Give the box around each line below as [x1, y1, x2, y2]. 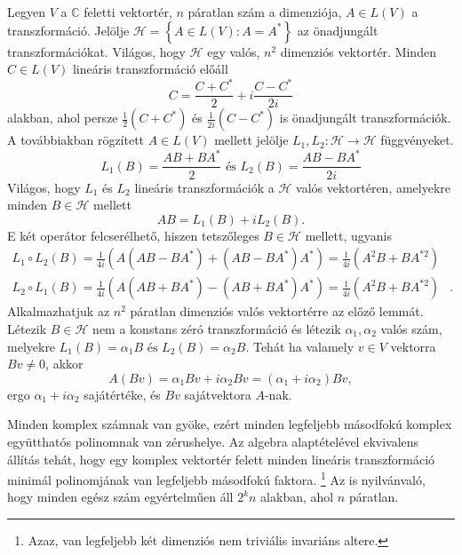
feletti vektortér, [84, 3, 172, 20]
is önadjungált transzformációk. [279, 108, 451, 127]
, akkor [45, 354, 84, 373]
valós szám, [380, 319, 442, 337]
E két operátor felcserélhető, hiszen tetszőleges [7, 226, 259, 244]
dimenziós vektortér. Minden [280, 42, 436, 60]
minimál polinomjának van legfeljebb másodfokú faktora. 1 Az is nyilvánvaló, [7, 468, 426, 488]
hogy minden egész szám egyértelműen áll [7, 488, 234, 506]
